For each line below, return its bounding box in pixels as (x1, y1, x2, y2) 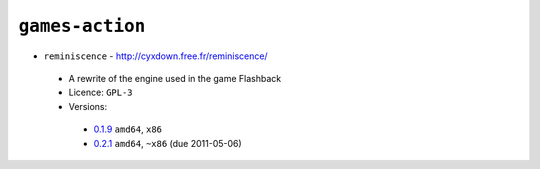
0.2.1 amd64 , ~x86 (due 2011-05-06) (93, 137, 242, 149)
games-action (18, 15, 146, 37)
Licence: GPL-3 (68, 86, 134, 99)
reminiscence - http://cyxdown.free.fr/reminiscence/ (43, 50, 269, 62)
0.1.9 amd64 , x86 (93, 123, 162, 135)
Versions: (68, 100, 108, 112)
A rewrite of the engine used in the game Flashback (68, 72, 282, 84)
